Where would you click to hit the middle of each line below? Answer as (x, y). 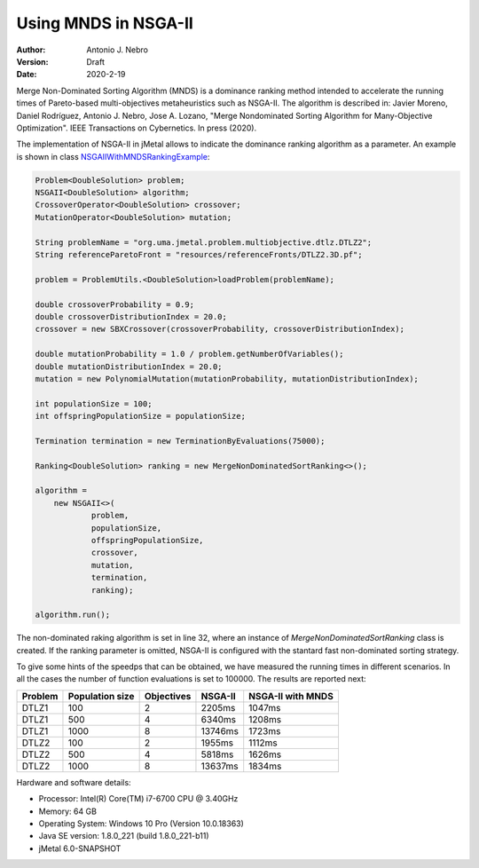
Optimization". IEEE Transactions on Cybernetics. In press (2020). (137, 128)
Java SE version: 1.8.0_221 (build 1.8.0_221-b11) (124, 836)
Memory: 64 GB (68, 811)
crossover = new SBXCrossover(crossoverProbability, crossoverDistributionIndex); (220, 329)
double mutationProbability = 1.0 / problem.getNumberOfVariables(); (189, 354)
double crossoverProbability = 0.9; (115, 304)
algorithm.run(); (73, 615)
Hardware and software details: (74, 782)
